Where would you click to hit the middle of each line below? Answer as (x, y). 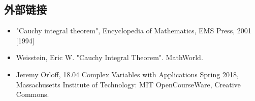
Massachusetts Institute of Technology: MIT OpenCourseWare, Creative (128, 84)
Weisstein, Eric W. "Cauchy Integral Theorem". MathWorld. (109, 57)
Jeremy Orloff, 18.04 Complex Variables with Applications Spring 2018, (127, 74)
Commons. (33, 94)
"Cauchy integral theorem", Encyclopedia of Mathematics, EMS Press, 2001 (134, 31)
